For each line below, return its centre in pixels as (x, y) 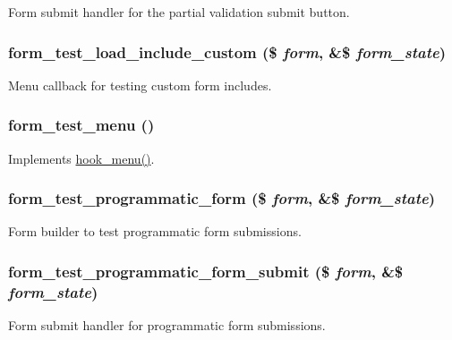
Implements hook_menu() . (81, 158)
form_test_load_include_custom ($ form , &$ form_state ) (227, 51)
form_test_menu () (81, 125)
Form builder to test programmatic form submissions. (155, 231)
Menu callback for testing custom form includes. (140, 85)
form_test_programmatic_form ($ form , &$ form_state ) (222, 198)
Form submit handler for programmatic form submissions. (167, 325)
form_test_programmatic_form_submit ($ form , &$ (206, 271)
